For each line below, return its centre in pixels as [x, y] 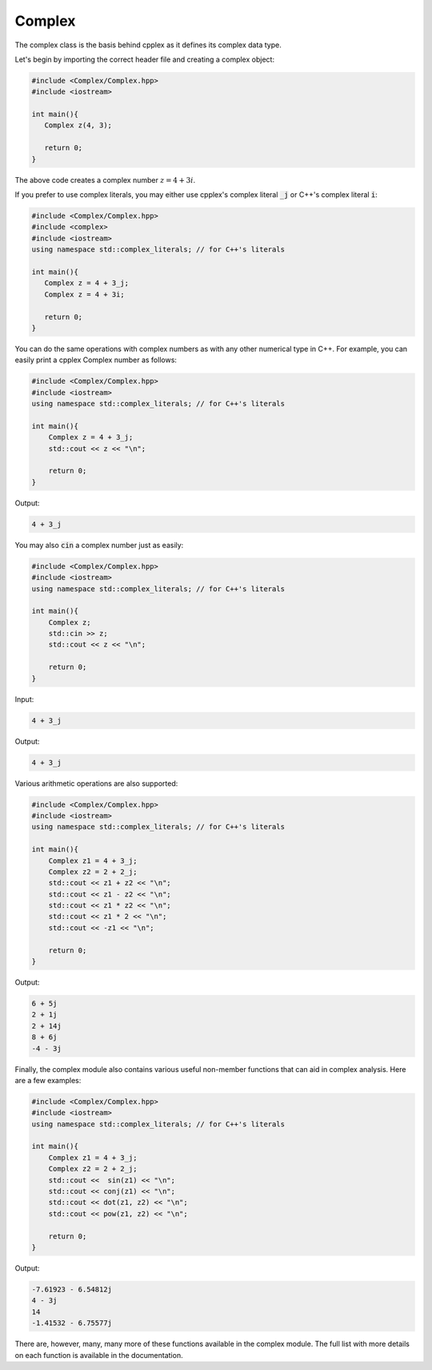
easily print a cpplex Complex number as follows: [96, 360]
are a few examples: [48, 1080]
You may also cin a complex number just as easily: [99, 545]
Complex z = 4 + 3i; [85, 294]
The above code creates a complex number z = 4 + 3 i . [105, 179]
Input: [24, 699]
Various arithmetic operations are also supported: [96, 783]
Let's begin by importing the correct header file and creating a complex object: [145, 59]
